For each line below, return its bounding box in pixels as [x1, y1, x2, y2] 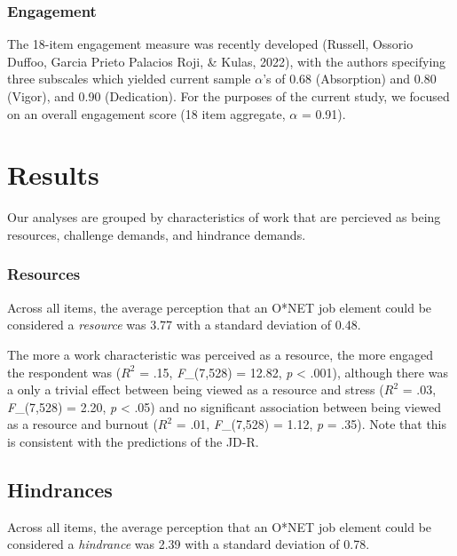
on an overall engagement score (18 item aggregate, [7, 104, 286, 123]
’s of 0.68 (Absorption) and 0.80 [263, 69, 437, 88]
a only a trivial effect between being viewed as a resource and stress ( [7, 380, 384, 399]
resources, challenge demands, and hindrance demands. [7, 225, 306, 243]
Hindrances [7, 475, 113, 503]
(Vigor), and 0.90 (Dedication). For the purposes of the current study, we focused [7, 87, 450, 105]
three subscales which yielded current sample [7, 69, 251, 88]
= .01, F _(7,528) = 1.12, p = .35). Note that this [176, 415, 447, 433]
